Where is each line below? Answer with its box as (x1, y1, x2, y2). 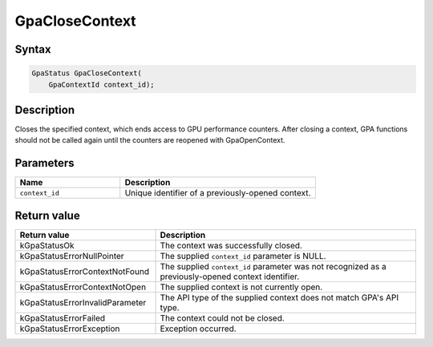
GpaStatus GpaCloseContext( (31, 69, 142, 78)
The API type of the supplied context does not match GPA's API (160, 292, 399, 303)
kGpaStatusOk (19, 240, 75, 251)
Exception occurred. (160, 323, 237, 334)
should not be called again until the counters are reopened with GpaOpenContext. (14, 135, 285, 145)
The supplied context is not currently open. (160, 281, 323, 293)
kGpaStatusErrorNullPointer (19, 250, 124, 261)
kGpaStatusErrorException (19, 323, 120, 334)
